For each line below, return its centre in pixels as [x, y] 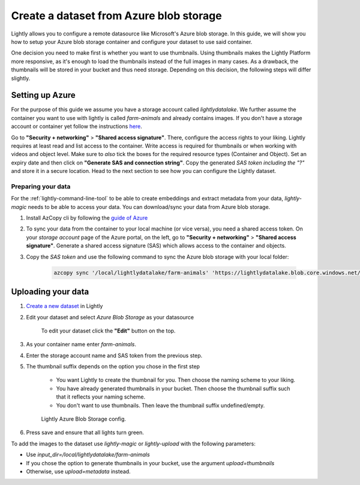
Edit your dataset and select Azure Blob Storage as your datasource [110, 317]
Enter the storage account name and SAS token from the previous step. [114, 355]
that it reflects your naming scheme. [101, 397]
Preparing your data [41, 186]
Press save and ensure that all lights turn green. [85, 433]
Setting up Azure [43, 95]
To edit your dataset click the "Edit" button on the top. [108, 331]
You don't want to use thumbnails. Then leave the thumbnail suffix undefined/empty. [160, 405]
